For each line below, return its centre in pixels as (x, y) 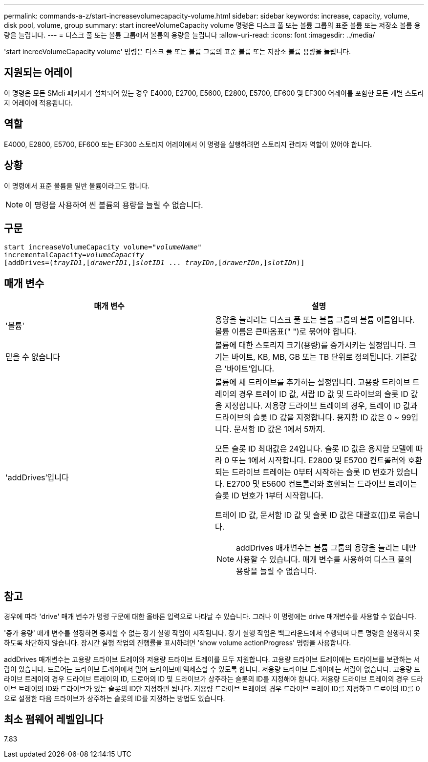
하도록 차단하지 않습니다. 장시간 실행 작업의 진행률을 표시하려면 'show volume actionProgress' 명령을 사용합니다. (178, 643)
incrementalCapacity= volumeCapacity (74, 255)
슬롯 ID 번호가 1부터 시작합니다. (269, 496)
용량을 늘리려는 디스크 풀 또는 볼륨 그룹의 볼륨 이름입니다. (315, 320)
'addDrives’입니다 (37, 478)
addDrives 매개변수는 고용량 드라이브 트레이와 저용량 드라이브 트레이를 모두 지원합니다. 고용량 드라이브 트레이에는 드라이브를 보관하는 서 (212, 659)
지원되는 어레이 (38, 73)
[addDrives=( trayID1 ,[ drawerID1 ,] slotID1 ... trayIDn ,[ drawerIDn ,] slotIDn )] (154, 263)
